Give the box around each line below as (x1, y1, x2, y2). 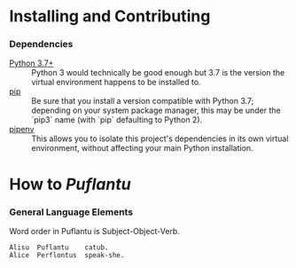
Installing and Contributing (9, 6, 211, 27)
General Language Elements (9, 206, 134, 218)
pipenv (9, 124, 35, 135)
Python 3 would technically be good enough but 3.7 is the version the (31, 67, 285, 78)
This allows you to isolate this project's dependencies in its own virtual (31, 133, 289, 144)
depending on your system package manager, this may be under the (31, 105, 281, 116)
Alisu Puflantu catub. (9, 242, 109, 252)
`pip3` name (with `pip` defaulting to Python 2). (31, 114, 203, 125)
